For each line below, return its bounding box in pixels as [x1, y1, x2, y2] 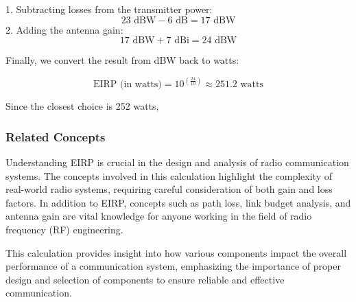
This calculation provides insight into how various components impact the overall [5, 245, 347, 259]
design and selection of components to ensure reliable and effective [5, 272, 285, 286]
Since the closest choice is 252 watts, [5, 99, 159, 113]
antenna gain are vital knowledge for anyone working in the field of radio [5, 209, 312, 223]
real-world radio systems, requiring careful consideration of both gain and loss [5, 182, 333, 196]
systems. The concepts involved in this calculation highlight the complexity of [5, 168, 332, 183]
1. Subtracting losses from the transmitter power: [5, 2, 213, 16]
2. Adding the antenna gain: [5, 22, 123, 36]
